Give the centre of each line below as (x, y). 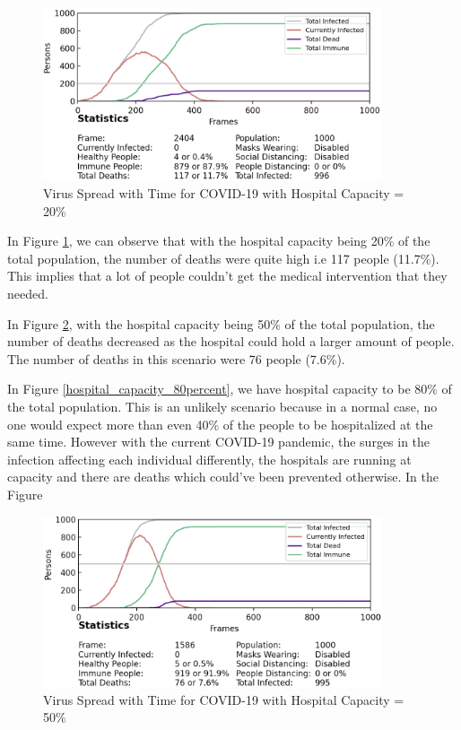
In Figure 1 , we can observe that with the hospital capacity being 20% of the (219, 241)
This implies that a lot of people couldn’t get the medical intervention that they (227, 276)
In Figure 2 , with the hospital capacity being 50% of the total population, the (221, 323)
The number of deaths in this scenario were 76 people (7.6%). (176, 358)
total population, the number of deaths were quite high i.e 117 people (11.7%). (223, 258)
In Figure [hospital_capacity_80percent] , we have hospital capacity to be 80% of (230, 389)
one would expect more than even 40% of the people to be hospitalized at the (220, 424)
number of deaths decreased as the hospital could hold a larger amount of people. (231, 341)
